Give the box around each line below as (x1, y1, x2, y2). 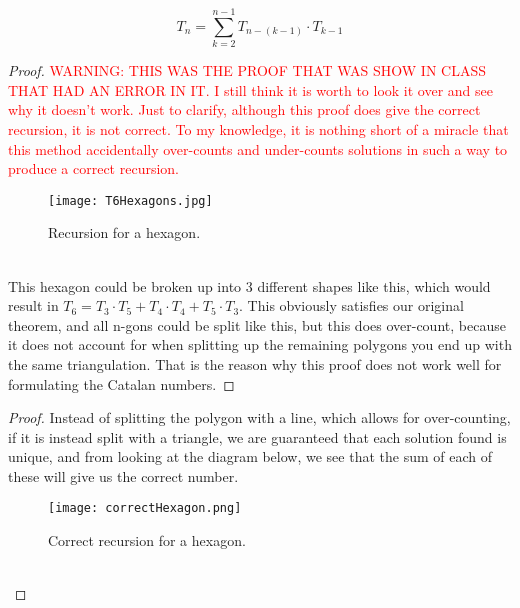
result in (8, 295, 59, 316)
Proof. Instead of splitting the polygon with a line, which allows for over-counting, (8, 407, 511, 428)
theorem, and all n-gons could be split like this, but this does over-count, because (8, 314, 506, 335)
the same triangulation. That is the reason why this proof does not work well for (8, 353, 502, 374)
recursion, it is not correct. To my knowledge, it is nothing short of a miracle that (8, 118, 509, 139)
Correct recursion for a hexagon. (48, 530, 246, 551)
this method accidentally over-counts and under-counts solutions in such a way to (8, 138, 508, 159)
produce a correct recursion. (8, 158, 179, 179)
